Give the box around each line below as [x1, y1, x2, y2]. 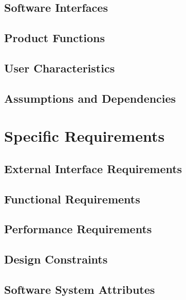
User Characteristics [4, 60, 115, 76]
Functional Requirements [4, 191, 140, 207]
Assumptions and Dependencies [4, 90, 176, 106]
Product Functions [4, 30, 105, 46]
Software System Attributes [4, 282, 155, 297]
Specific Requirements [4, 125, 165, 146]
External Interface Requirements [4, 160, 182, 176]
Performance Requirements [4, 221, 152, 237]
